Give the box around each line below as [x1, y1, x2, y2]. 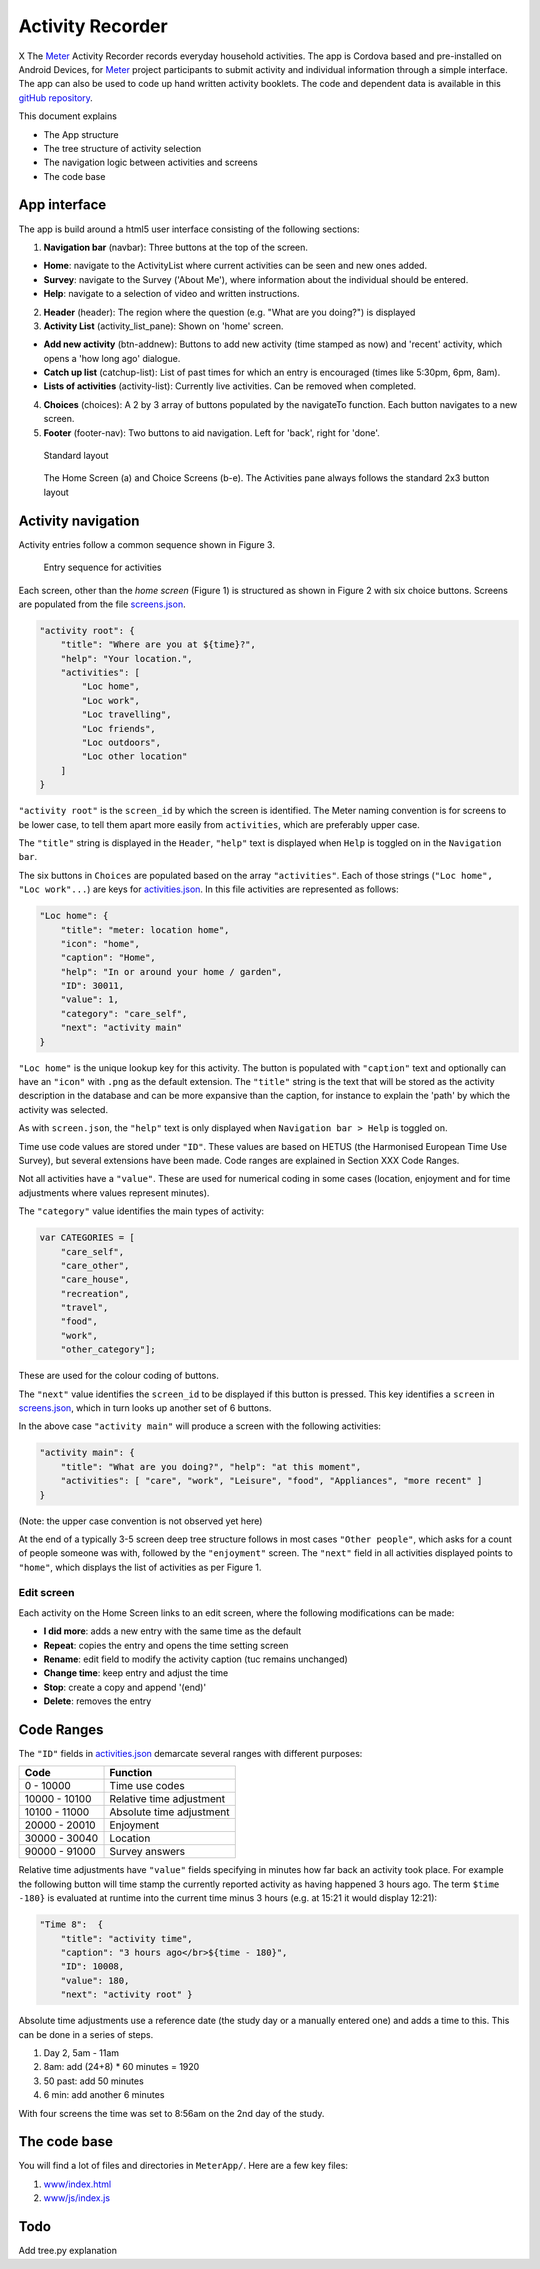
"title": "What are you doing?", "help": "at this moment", [60, 1461, 362, 1472]
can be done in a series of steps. [18, 2028, 154, 2040]
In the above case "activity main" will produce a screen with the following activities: [18, 1420, 382, 1432]
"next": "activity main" [60, 1022, 183, 1034]
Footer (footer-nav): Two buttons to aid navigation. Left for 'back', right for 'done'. [43, 426, 380, 439]
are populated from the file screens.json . [18, 598, 186, 610]
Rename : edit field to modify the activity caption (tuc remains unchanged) [43, 1653, 349, 1665]
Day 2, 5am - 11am [43, 2046, 120, 2059]
